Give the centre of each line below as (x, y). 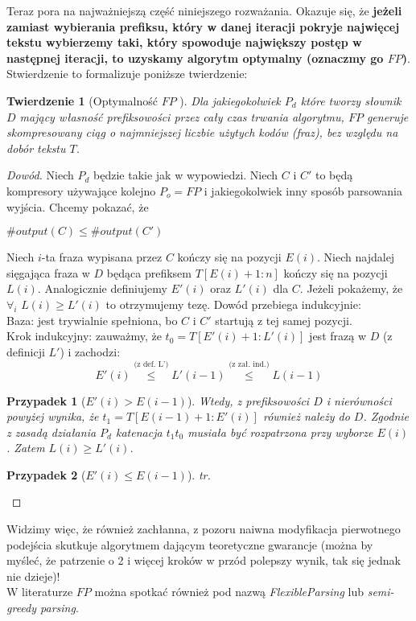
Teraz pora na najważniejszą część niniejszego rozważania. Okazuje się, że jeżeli (204, 10)
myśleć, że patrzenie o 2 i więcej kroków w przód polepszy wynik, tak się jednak (204, 560)
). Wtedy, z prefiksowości (248, 400)
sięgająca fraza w (48, 272)
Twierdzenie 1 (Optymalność (82, 100)
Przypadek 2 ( (46, 474)
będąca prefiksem (149, 272)
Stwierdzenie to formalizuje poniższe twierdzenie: (127, 74)
